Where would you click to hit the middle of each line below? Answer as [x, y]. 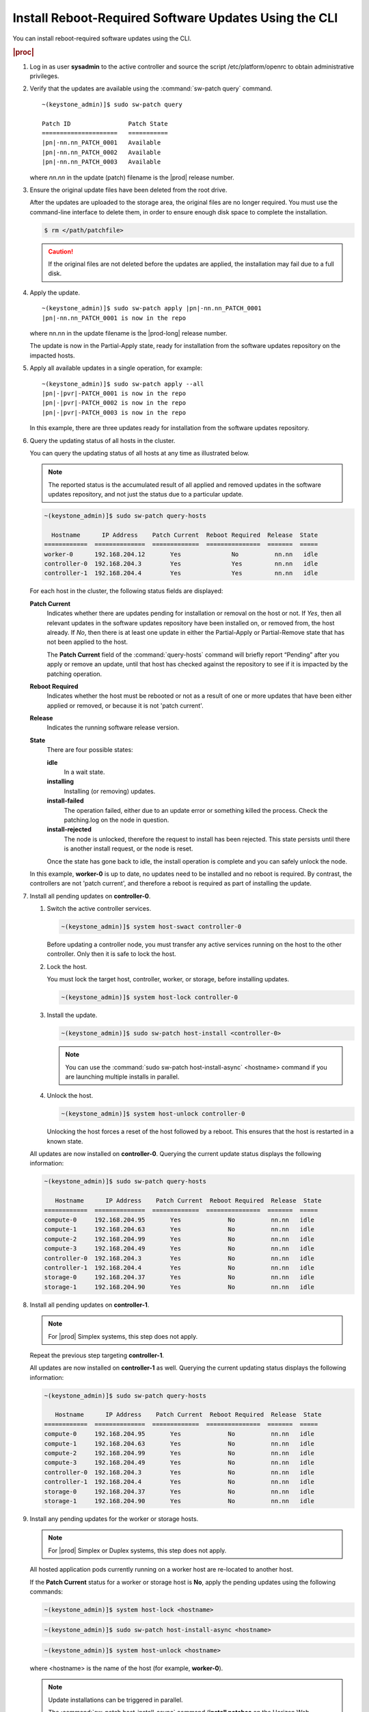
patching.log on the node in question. [117, 820]
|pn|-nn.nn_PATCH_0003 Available [101, 162]
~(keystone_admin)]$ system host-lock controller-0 [150, 997]
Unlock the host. [70, 1096]
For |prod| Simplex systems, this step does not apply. [123, 1336]
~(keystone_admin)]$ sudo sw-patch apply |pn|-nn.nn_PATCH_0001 [152, 309]
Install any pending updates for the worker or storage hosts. [114, 1519]
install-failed [65, 801]
